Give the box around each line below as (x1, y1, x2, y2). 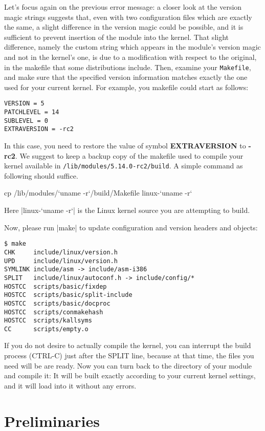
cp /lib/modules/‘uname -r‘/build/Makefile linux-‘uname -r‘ (4, 187, 192, 198)
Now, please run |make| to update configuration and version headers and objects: (4, 222, 258, 232)
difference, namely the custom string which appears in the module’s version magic (4, 41, 261, 52)
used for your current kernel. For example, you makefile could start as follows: (4, 81, 249, 92)
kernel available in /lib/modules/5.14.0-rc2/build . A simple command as (4, 160, 243, 171)
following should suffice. (4, 170, 78, 181)
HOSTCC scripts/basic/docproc (4, 299, 111, 307)
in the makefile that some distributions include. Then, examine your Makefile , (4, 61, 251, 72)
